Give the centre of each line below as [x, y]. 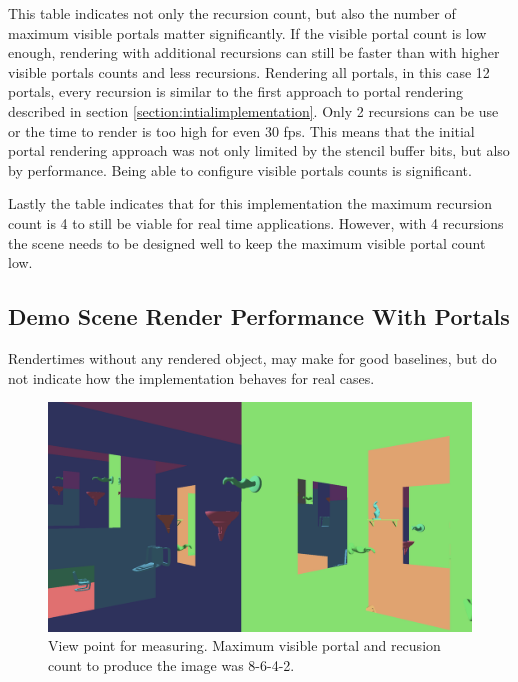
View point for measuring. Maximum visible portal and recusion [244, 645]
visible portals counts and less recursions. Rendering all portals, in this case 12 [249, 71]
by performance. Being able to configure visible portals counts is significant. [240, 169]
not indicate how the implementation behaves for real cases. [191, 377]
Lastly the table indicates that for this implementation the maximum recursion [250, 203]
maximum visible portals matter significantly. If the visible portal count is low [247, 32]
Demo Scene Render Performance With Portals [259, 316]
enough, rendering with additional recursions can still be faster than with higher [254, 52]
